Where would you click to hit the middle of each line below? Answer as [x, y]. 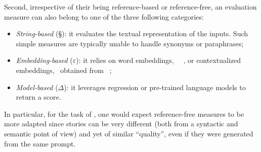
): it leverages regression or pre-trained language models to [155, 87]
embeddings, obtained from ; [64, 70]
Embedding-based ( [44, 60]
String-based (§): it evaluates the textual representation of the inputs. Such [132, 33]
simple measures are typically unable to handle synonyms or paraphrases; [130, 43]
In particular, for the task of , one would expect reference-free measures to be [124, 113]
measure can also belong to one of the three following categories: [104, 16]
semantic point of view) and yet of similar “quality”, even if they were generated [129, 133]
